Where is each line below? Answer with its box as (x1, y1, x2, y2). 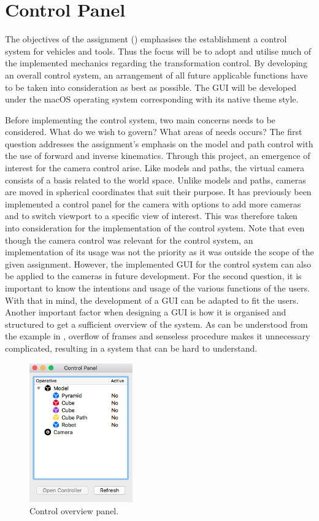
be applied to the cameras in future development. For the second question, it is (5, 269, 302, 282)
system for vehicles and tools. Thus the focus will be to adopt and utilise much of (5, 44, 312, 57)
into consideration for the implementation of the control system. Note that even (5, 222, 305, 234)
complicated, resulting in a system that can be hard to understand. (5, 341, 258, 354)
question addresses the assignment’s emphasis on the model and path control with (5, 137, 313, 150)
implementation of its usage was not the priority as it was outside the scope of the (5, 245, 314, 258)
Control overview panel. (29, 504, 119, 517)
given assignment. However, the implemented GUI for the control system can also (5, 257, 312, 270)
